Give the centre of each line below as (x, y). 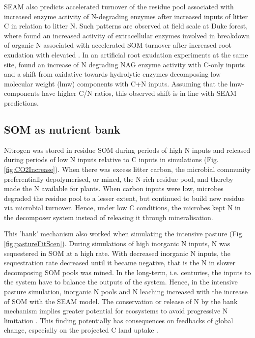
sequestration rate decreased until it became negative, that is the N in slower (120, 263)
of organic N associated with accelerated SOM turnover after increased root (118, 45)
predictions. (21, 102)
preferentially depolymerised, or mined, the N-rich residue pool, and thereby (119, 179)
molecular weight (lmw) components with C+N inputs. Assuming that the (116, 83)
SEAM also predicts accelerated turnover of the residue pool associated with (119, 6)
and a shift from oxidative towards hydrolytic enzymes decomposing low (113, 74)
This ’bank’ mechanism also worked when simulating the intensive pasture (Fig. (124, 234)
